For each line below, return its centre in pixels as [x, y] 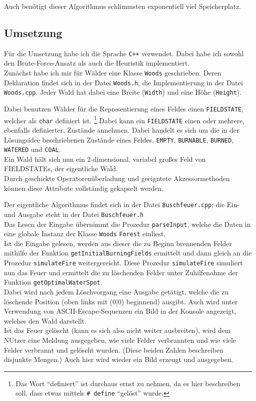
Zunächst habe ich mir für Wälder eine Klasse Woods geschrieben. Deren [113, 73]
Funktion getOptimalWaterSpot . [53, 282]
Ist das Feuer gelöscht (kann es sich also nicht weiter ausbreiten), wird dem [117, 330]
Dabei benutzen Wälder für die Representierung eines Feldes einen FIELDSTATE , [124, 109]
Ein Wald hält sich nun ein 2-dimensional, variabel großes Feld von [105, 159]
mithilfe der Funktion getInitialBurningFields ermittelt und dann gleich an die [128, 253]
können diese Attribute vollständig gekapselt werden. [84, 188]
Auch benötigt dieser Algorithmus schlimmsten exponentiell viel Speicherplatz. [123, 6]
